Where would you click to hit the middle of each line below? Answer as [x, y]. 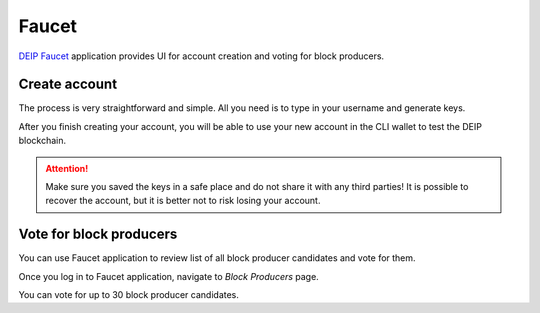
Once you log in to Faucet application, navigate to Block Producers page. [168, 276]
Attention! [67, 168]
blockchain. [42, 141]
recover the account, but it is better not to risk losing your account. [183, 201]
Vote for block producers [98, 234]
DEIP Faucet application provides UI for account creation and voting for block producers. [201, 56]
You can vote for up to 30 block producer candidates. [129, 295]
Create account [68, 84]
